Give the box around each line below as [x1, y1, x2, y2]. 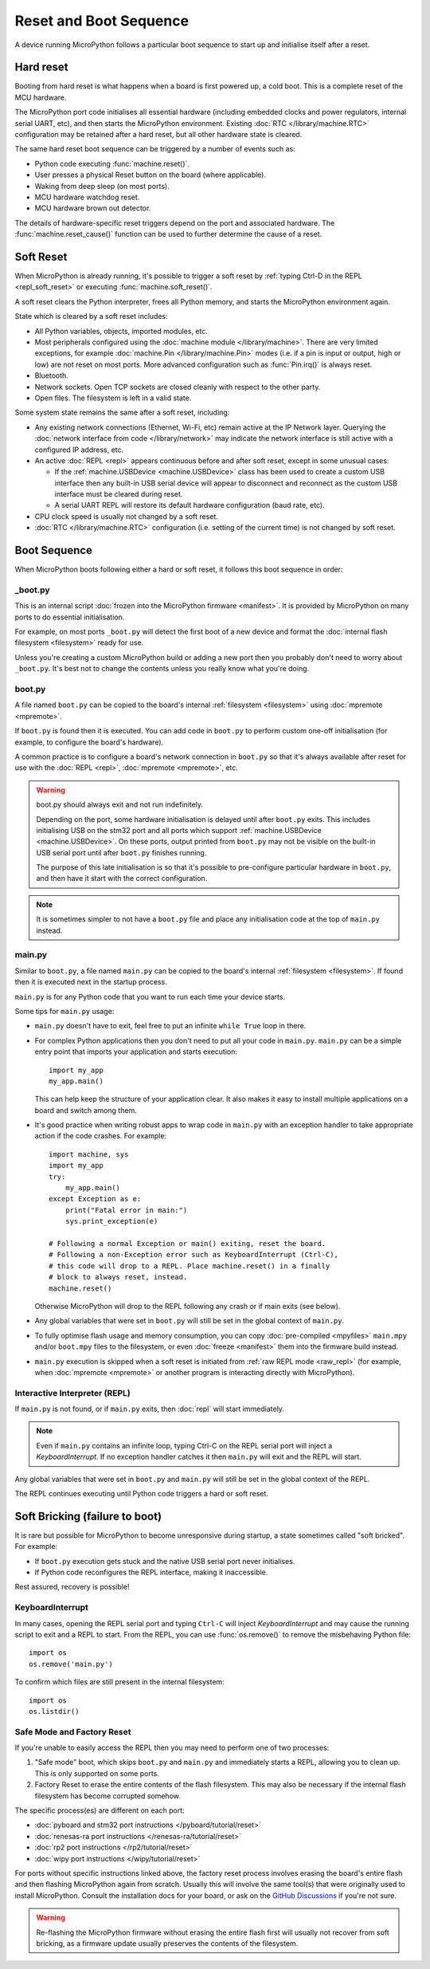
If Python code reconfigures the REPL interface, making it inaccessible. [34, 1567, 268, 1578]
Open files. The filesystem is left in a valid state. [34, 393, 192, 403]
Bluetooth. [34, 371, 69, 380]
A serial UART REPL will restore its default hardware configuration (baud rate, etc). [54, 501, 326, 510]
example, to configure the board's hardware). [14, 737, 164, 747]
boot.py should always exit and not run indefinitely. [36, 800, 203, 809]
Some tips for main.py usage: [14, 1006, 115, 1016]
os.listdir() [29, 1707, 80, 1716]
